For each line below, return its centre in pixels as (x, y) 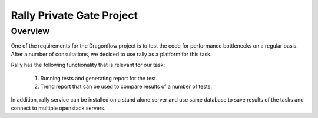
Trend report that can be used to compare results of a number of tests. (126, 86)
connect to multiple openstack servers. (58, 108)
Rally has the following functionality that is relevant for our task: (88, 65)
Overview (30, 31)
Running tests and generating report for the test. (99, 78)
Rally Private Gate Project (74, 15)
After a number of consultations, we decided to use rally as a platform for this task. (111, 54)
